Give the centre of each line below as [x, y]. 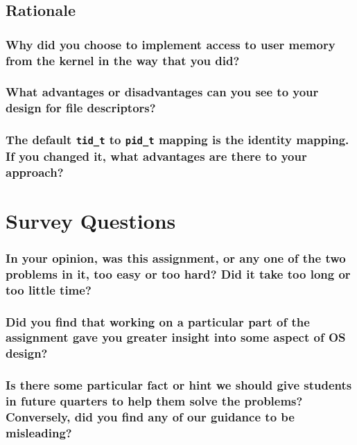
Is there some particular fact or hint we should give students [179, 385]
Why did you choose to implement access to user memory [171, 44]
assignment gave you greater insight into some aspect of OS [176, 337]
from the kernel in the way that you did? [123, 60]
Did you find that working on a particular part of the [158, 321]
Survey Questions [91, 220]
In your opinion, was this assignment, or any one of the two [176, 258]
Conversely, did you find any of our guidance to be [150, 417]
